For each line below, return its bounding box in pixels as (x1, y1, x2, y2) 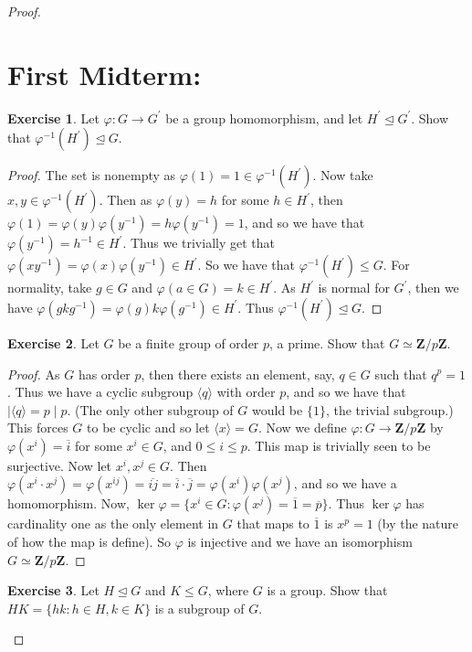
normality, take (7, 278, 92, 297)
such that (374, 364, 427, 383)
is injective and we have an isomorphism (187, 532, 413, 551)
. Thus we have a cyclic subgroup (7, 382, 194, 401)
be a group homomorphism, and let (165, 108, 363, 127)
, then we (407, 278, 459, 297)
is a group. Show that (267, 581, 388, 600)
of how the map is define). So (7, 532, 171, 551)
